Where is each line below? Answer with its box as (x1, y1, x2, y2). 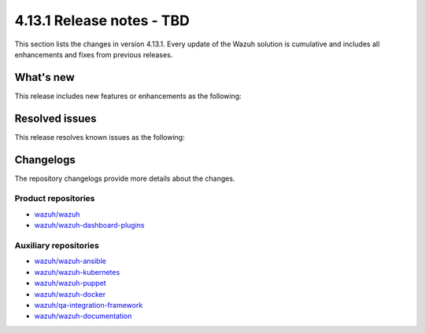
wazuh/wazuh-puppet (34, 279, 106, 288)
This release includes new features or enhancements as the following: (14, 91, 242, 101)
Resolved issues (14, 112, 98, 125)
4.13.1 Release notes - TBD (14, 12, 190, 29)
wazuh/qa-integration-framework (34, 300, 143, 309)
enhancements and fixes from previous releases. (14, 49, 173, 59)
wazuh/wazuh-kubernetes (34, 267, 120, 276)
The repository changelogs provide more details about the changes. (14, 174, 235, 183)
